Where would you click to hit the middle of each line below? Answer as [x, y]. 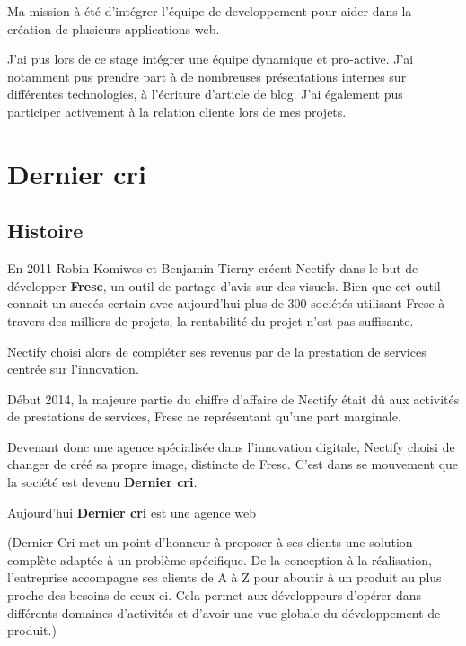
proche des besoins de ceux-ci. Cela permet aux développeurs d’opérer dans [215, 595]
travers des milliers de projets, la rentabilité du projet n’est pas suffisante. [211, 320]
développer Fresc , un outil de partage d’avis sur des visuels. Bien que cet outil [224, 285]
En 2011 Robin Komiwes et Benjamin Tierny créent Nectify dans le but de [213, 268]
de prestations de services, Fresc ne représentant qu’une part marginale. [204, 416]
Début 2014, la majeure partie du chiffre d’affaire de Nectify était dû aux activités [233, 398]
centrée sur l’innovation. [73, 369]
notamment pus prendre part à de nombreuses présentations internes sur [207, 76]
